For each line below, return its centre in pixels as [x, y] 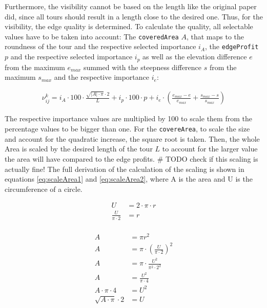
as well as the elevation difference [195, 57]
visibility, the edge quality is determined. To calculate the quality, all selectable [129, 26]
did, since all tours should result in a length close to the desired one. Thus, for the [134, 16]
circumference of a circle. [44, 189]
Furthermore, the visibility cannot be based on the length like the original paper [131, 6]
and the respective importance [102, 77]
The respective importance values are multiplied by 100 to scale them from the [128, 118]
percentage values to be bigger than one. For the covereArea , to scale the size [127, 129]
